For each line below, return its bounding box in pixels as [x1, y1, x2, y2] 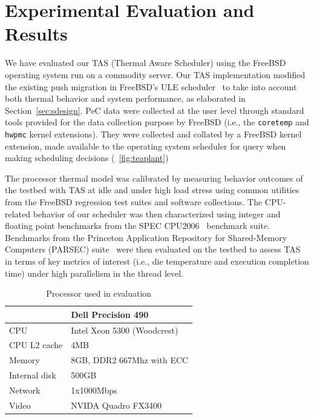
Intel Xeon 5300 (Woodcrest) [71, 323, 178, 336]
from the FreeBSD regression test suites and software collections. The [5, 195, 263, 208]
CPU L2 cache [9, 338, 63, 351]
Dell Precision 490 [71, 308, 149, 320]
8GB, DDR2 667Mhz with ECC [71, 354, 189, 366]
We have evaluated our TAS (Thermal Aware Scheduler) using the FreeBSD [5, 56, 286, 69]
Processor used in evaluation [46, 287, 152, 300]
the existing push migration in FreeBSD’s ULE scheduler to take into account [5, 80, 297, 93]
